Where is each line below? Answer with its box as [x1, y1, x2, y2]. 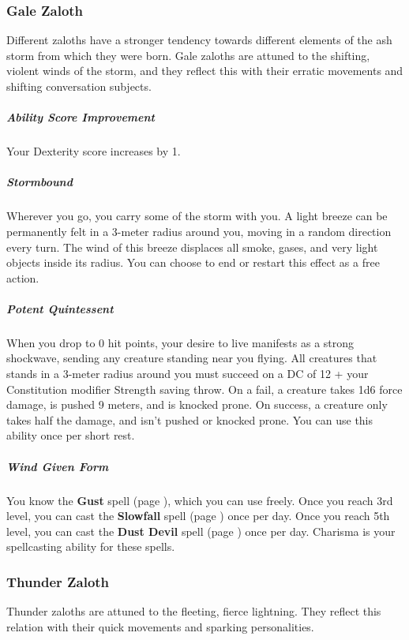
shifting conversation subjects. [6, 78, 152, 94]
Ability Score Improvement [6, 109, 155, 125]
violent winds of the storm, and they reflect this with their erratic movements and [6, 62, 403, 79]
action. [6, 269, 39, 286]
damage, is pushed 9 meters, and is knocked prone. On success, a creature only [6, 396, 388, 413]
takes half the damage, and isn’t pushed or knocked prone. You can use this [6, 411, 373, 428]
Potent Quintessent [6, 300, 114, 316]
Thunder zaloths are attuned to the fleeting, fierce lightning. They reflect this [6, 603, 381, 619]
